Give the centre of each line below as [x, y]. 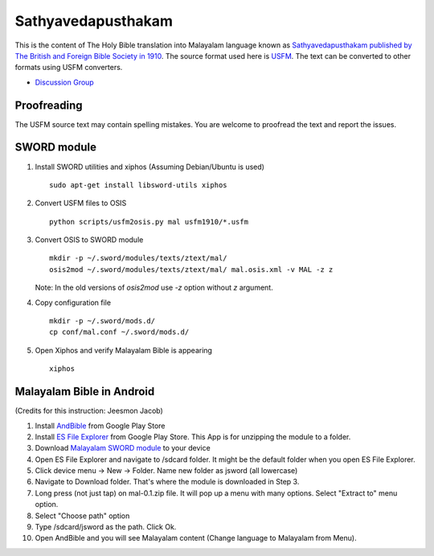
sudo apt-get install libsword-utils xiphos [139, 185]
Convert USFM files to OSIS [81, 203]
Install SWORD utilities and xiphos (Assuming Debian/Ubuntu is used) [150, 167]
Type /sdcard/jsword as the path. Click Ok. [106, 527]
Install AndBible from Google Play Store [100, 426]
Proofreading [49, 105]
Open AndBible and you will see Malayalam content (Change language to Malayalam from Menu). [196, 538]
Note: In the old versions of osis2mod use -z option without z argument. [154, 288]
